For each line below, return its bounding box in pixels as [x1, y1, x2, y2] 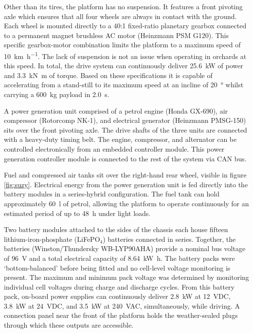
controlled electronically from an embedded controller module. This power [4, 143, 224, 154]
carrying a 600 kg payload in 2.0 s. [4, 89, 109, 99]
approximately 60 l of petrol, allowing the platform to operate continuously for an [4, 198, 249, 208]
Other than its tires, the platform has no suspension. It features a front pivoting [4, 1, 243, 11]
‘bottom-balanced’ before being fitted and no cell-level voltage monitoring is [4, 262, 231, 273]
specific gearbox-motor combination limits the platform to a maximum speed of [4, 39, 241, 50]
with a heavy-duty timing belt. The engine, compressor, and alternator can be [4, 134, 237, 144]
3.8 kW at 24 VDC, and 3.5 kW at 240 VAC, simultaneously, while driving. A [4, 300, 240, 311]
